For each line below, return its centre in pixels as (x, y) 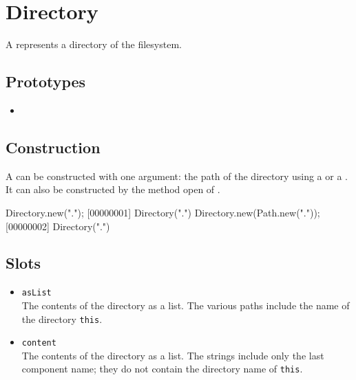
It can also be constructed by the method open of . (113, 189)
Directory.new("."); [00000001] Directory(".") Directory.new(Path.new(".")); (163, 212)
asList (36, 293)
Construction (53, 147)
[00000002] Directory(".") (58, 226)
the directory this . (62, 318)
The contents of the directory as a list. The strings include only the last (173, 355)
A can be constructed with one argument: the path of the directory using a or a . (177, 176)
